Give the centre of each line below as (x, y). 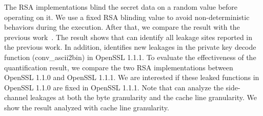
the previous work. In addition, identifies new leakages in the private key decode (130, 47)
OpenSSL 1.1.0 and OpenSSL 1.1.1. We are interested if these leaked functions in (132, 77)
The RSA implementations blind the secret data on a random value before (121, 7)
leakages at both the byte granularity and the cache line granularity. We (143, 97)
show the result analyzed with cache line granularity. (87, 107)
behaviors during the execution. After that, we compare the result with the (122, 27)
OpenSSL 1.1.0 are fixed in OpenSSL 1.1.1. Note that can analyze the (114, 87)
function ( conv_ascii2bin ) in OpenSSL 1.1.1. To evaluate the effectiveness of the (130, 57)
